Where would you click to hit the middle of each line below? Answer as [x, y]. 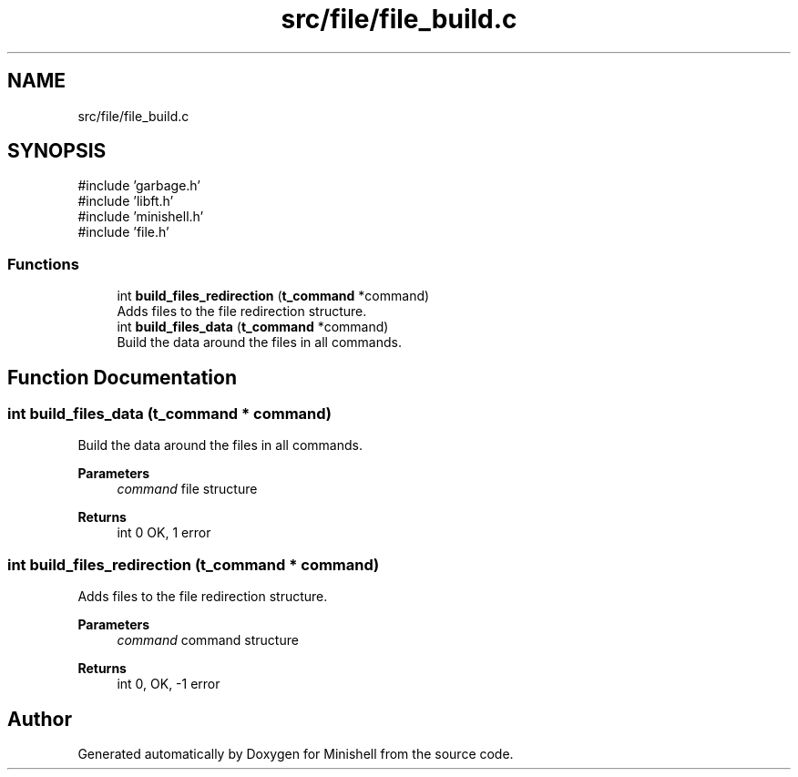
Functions [43, 264]
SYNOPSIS [57, 151]
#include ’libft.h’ [126, 201]
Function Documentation [122, 377]
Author [40, 719]
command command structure [208, 640]
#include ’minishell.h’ [141, 217]
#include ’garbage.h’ [139, 186]
